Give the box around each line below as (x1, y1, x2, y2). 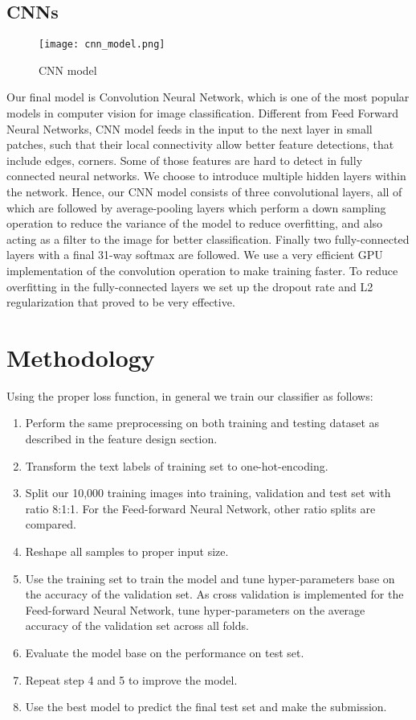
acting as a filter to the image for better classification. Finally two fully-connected (6, 230, 410, 247)
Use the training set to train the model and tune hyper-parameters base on (25, 570, 395, 586)
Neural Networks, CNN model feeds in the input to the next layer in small (6, 120, 373, 137)
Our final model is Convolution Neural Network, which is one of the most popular (6, 88, 410, 105)
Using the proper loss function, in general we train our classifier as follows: (6, 387, 373, 404)
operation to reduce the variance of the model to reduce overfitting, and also (6, 215, 383, 232)
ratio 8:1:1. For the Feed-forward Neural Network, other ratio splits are (25, 500, 376, 516)
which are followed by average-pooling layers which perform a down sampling (6, 199, 386, 216)
